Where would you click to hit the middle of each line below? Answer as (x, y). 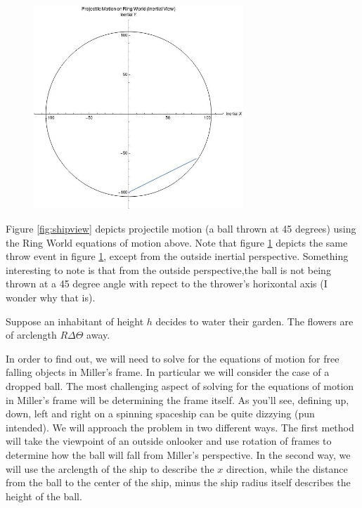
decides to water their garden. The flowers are (254, 321)
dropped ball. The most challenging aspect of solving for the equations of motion (180, 385)
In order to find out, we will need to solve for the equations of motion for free (173, 358)
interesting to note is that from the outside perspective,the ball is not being (168, 269)
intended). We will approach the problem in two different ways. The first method (180, 427)
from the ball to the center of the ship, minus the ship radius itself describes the (178, 482)
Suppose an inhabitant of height (75, 321)
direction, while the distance (287, 468)
